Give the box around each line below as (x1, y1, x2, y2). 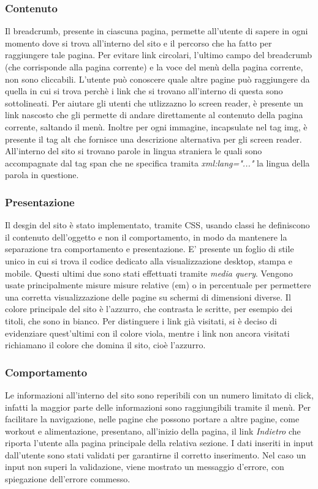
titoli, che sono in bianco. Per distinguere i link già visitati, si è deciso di (5, 314, 277, 327)
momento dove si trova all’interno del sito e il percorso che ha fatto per (5, 36, 272, 49)
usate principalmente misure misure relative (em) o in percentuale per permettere (5, 278, 311, 291)
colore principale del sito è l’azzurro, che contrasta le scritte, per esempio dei (5, 302, 293, 315)
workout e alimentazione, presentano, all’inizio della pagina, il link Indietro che (5, 424, 301, 437)
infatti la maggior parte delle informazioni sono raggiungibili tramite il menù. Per (5, 400, 311, 413)
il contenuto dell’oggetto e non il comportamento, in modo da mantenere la (5, 230, 287, 243)
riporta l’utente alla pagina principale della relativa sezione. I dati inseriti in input (5, 436, 314, 449)
